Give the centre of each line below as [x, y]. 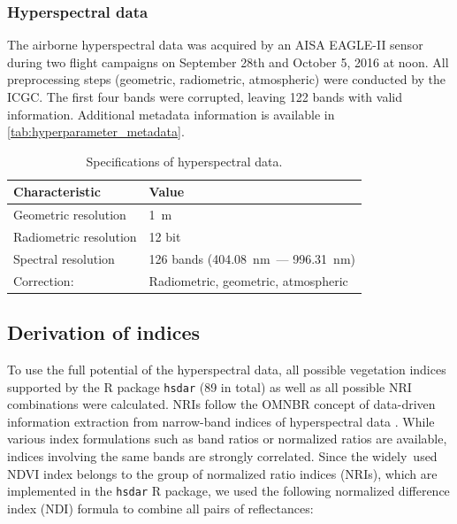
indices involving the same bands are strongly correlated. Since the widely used [222, 456]
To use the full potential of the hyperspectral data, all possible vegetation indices [227, 370]
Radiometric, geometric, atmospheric [248, 280]
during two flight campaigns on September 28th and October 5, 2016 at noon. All [228, 62]
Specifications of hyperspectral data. [184, 161]
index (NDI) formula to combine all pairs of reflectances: [160, 508]
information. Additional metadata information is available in [171, 114]
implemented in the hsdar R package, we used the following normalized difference [228, 491]
